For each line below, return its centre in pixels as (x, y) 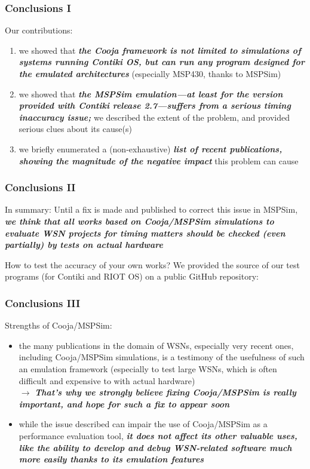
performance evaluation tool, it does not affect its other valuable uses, (158, 435)
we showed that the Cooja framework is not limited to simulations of (160, 50)
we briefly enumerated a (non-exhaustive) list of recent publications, (151, 148)
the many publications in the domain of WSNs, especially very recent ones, (156, 345)
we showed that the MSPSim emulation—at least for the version (151, 94)
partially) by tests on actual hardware (84, 245)
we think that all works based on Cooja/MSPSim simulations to (139, 221)
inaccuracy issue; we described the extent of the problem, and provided (154, 117)
